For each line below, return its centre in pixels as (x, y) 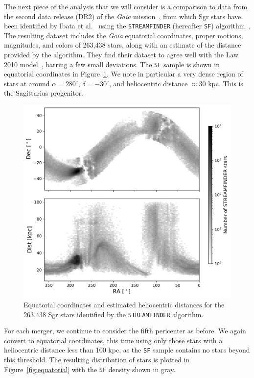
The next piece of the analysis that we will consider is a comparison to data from (126, 6)
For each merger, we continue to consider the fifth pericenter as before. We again (125, 331)
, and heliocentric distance (148, 83)
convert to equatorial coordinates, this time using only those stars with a (113, 340)
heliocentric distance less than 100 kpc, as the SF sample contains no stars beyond (127, 350)
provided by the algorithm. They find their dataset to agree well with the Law (121, 55)
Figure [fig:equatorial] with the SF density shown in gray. (90, 369)
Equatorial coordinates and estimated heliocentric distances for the (124, 305)
